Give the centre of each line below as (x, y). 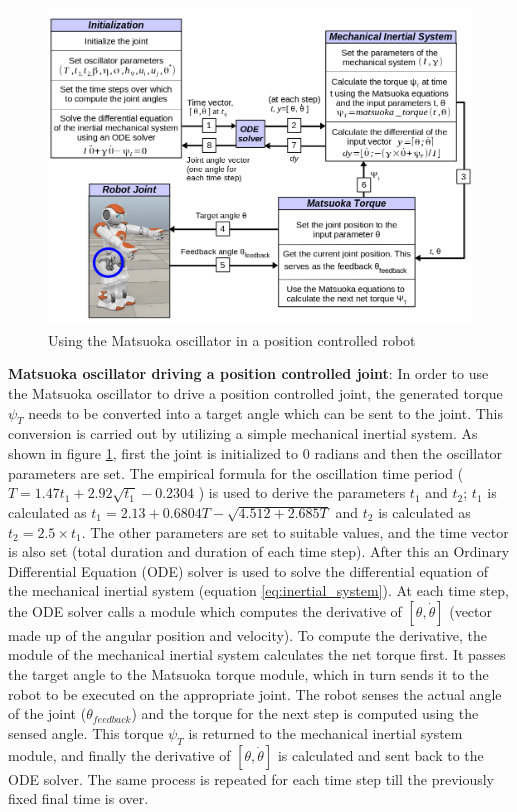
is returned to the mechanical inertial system (325, 732)
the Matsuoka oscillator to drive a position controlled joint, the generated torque (255, 392)
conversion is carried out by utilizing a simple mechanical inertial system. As (243, 433)
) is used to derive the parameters (302, 492)
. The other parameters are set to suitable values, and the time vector (295, 531)
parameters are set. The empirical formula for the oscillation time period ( (236, 472)
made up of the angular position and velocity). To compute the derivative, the (247, 634)
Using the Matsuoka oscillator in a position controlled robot (232, 339)
